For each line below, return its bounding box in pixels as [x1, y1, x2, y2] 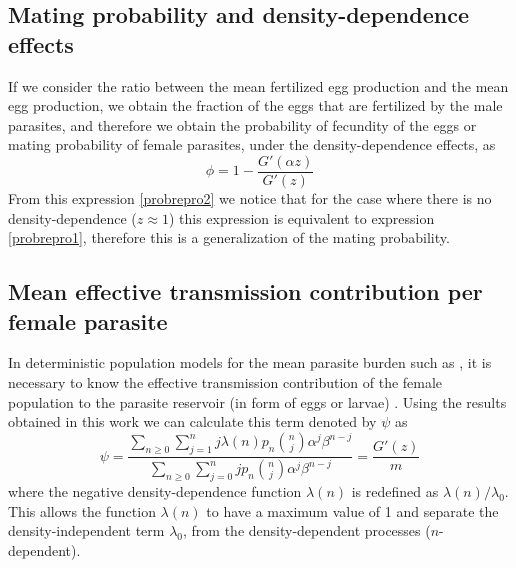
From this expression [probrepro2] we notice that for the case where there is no [8, 188, 492, 209]
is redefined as [351, 481, 439, 502]
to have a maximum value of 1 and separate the [206, 500, 499, 521]
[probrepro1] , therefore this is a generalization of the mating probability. [8, 227, 450, 248]
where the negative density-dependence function [8, 481, 302, 502]
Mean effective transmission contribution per [8, 276, 483, 307]
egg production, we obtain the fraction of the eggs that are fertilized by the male [8, 95, 503, 116]
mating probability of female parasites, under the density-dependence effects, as [8, 134, 496, 155]
